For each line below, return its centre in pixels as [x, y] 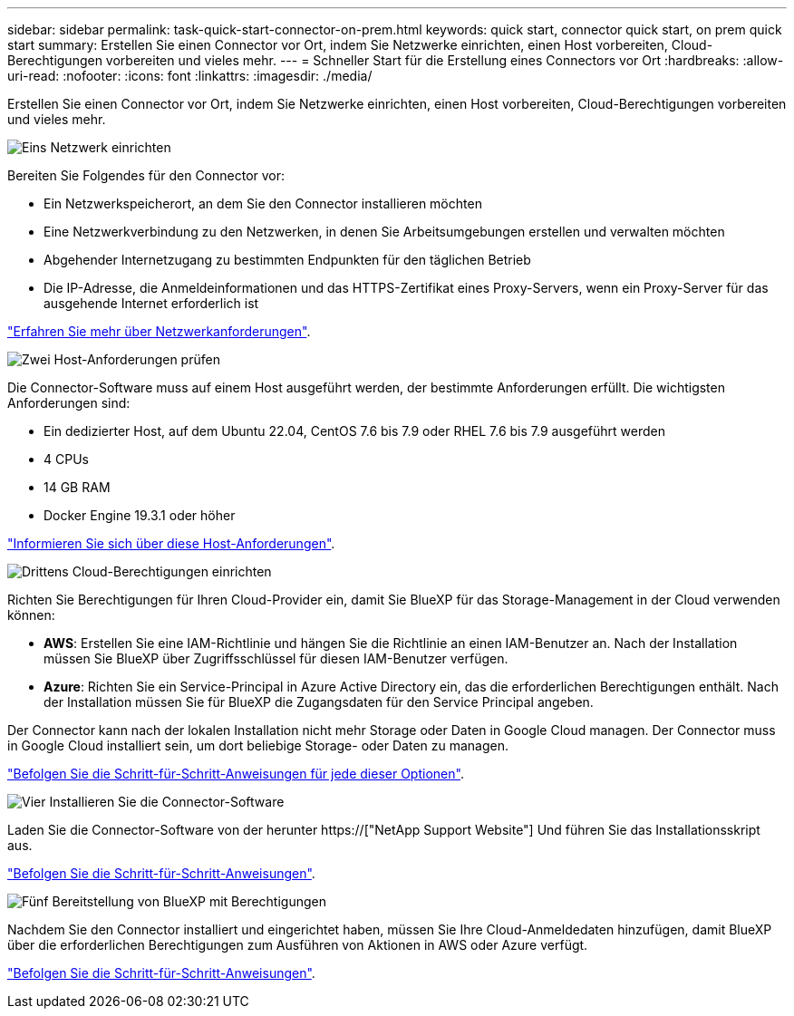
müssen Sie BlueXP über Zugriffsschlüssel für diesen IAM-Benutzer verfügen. [276, 658]
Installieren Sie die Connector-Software [167, 802]
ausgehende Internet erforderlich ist [151, 303]
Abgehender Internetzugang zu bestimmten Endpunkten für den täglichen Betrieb [287, 260]
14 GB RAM [77, 487]
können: [31, 615]
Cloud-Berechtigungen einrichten [172, 571]
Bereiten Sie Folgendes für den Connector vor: [146, 175]
